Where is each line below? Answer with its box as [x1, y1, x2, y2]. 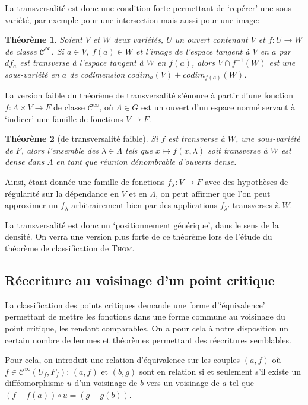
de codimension [69, 68, 125, 80]
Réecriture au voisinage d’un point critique [5, 271, 275, 289]
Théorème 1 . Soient [5, 33, 82, 46]
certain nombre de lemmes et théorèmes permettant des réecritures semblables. [5, 333, 291, 346]
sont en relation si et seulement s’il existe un [139, 365, 301, 377]
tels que [125, 143, 153, 156]
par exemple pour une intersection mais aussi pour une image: [34, 13, 260, 25]
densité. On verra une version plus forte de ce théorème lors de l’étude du [5, 230, 272, 243]
